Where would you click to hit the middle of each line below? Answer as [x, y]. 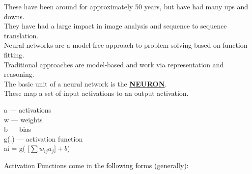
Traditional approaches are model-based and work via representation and [114, 64]
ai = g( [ [17, 148]
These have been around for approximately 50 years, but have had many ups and [126, 6]
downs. [14, 16]
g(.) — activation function [43, 138]
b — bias [18, 129]
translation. [21, 35]
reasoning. [19, 74]
